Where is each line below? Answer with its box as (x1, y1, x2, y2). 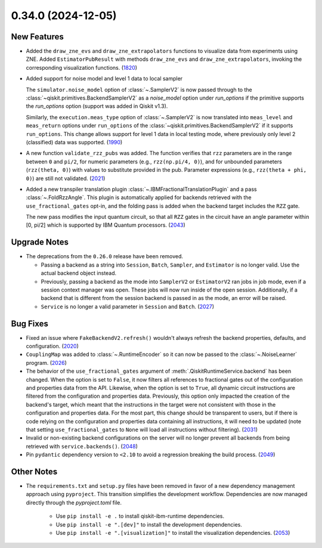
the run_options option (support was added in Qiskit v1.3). (26, 103, 168, 110)
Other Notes (11, 466, 58, 476)
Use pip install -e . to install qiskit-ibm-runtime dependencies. (55, 513, 225, 520)
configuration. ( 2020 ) (26, 343, 79, 350)
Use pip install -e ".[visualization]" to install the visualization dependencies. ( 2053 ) (55, 529, 290, 536)
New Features (11, 32, 64, 42)
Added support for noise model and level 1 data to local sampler (26, 75, 183, 82)
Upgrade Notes (11, 237, 69, 247)
